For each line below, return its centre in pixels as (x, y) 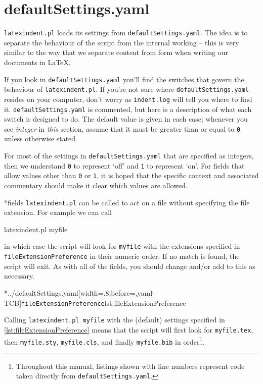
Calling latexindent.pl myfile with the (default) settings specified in (115, 320)
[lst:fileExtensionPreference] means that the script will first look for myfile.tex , (129, 329)
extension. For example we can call (58, 212)
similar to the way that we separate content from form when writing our (116, 52)
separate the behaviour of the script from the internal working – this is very (122, 42)
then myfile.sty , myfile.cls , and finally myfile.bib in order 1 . (104, 341)
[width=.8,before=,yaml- (116, 292)
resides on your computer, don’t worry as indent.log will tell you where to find (128, 99)
